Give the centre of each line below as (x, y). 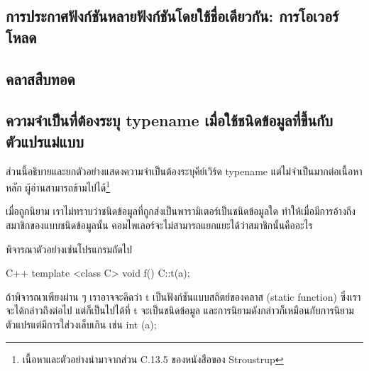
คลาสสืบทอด (40, 78)
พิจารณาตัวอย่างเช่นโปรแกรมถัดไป (69, 249)
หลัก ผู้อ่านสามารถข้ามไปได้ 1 (58, 186)
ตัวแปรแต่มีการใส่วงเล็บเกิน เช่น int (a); (81, 324)
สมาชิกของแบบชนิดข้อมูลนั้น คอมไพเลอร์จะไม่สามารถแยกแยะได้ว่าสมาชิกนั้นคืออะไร (159, 225)
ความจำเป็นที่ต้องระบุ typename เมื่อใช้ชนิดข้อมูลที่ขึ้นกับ (169, 120)
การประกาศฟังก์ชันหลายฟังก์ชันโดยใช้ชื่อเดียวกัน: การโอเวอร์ (172, 16)
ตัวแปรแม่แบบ (45, 141)
